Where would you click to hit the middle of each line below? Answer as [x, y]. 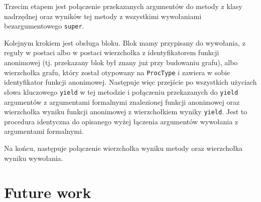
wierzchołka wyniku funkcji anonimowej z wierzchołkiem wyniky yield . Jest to [126, 112]
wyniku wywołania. [34, 158]
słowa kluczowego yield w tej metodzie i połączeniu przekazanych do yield [121, 91]
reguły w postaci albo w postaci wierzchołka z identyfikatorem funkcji [112, 52]
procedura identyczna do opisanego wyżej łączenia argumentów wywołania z [121, 121]
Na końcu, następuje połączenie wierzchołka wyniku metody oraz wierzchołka [123, 148]
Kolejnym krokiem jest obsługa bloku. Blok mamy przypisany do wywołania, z [125, 42]
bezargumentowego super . [44, 26]
